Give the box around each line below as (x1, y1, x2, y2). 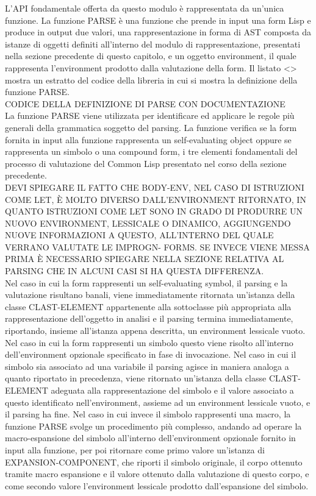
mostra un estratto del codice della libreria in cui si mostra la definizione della (5, 73, 298, 86)
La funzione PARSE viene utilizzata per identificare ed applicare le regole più (5, 109, 295, 122)
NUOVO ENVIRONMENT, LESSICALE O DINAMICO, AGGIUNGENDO (5, 216, 291, 229)
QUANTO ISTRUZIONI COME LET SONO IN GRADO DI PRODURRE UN (5, 205, 303, 218)
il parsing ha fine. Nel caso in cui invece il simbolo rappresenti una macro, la (5, 408, 291, 420)
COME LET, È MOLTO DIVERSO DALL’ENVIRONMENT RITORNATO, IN (5, 193, 306, 205)
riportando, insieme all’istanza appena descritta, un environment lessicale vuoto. (5, 324, 306, 337)
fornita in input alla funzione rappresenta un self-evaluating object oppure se (5, 133, 292, 146)
